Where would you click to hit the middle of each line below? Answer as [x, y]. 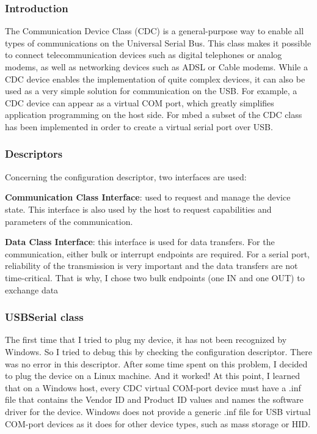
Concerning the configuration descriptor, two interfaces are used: [126, 176]
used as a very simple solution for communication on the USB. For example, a [151, 91]
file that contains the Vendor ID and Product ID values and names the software [154, 399]
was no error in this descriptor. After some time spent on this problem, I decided [156, 363]
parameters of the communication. [69, 221]
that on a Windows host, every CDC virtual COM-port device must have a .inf [153, 387]
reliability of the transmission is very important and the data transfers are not [151, 266]
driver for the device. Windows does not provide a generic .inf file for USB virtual [158, 411]
